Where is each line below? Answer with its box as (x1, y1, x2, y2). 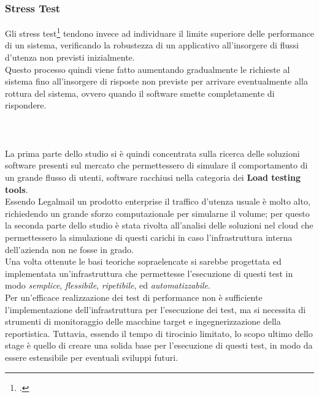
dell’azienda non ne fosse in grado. (5, 243, 134, 255)
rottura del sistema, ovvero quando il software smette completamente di (5, 86, 275, 99)
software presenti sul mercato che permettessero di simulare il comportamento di (5, 159, 308, 172)
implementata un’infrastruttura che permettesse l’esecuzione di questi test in (5, 267, 293, 279)
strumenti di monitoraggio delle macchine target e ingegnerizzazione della (5, 315, 281, 328)
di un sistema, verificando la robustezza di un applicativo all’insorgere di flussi (5, 39, 299, 51)
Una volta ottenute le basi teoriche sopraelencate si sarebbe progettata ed (5, 255, 282, 268)
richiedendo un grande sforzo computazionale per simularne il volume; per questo (5, 206, 310, 219)
